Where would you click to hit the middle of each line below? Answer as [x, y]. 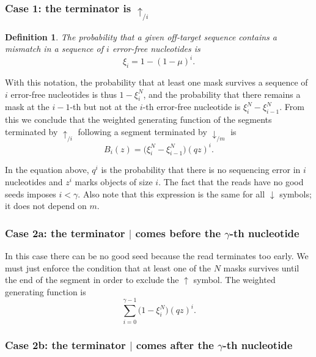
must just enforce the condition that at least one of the [108, 267]
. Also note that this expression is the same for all [171, 193]
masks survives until [261, 267]
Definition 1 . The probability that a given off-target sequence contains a [141, 36]
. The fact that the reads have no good [231, 182]
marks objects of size [114, 182]
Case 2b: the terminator [65, 344]
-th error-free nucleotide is [192, 107]
